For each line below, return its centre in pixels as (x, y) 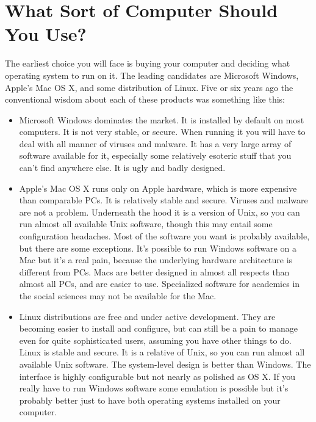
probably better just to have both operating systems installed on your (150, 400)
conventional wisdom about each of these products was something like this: (145, 99)
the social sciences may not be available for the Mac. (118, 296)
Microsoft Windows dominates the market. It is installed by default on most (162, 119)
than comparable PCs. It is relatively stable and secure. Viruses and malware (163, 200)
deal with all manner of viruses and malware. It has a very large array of (155, 143)
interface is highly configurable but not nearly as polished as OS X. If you (157, 376)
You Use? (46, 34)
